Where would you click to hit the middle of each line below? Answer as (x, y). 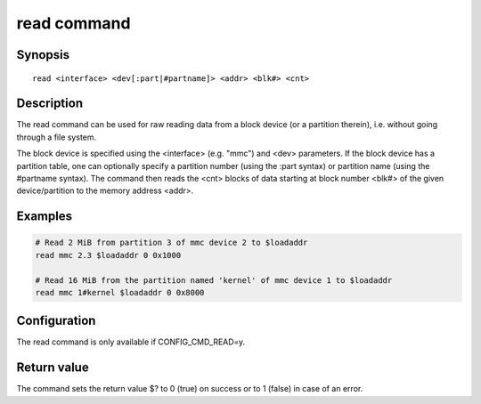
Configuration (56, 321)
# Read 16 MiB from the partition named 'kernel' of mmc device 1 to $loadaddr (214, 280)
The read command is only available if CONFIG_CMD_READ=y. (131, 342)
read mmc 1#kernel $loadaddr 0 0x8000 (120, 292)
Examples (45, 217)
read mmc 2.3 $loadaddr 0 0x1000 (108, 255)
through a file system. (57, 137)
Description (50, 104)
